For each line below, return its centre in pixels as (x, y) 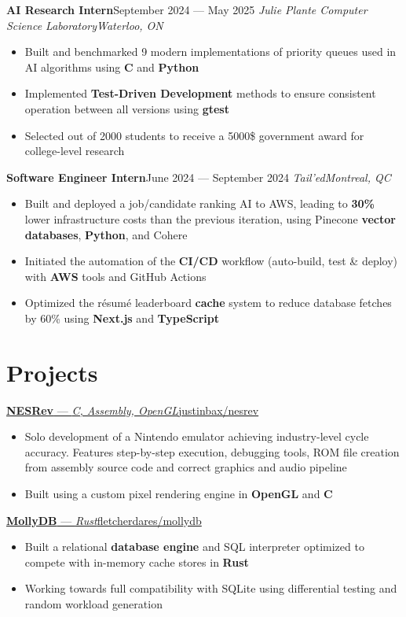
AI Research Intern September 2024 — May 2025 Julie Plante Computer (187, 9)
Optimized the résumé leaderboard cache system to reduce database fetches (208, 303)
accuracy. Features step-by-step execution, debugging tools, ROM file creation (212, 451)
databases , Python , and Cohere (106, 234)
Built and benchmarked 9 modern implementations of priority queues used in (210, 52)
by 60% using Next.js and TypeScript (122, 318)
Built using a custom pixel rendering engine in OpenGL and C (179, 493)
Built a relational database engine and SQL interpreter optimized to (194, 547)
